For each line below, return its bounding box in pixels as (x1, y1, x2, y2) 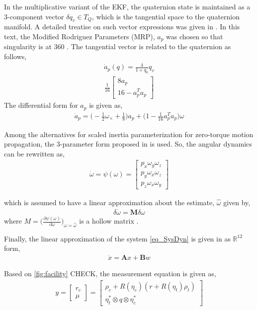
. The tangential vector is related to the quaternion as (67, 41, 231, 52)
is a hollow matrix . (79, 216, 139, 226)
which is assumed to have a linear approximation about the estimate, (4, 197, 215, 207)
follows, (4, 51, 27, 62)
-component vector (7, 11, 64, 21)
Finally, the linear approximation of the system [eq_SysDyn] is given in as (4, 233, 231, 243)
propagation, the (4, 139, 55, 149)
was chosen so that (166, 31, 223, 41)
